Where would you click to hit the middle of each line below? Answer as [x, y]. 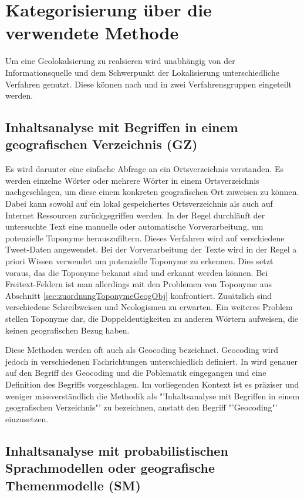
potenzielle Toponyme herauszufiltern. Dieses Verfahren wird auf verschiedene [145, 238]
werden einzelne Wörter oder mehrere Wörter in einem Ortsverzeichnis [132, 180]
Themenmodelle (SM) [73, 485]
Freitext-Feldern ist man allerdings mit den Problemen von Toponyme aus [139, 284]
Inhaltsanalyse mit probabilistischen [117, 450]
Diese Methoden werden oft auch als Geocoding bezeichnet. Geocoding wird [142, 350]
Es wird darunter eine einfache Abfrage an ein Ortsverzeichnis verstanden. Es [144, 169]
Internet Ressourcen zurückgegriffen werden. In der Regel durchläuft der [135, 215]
